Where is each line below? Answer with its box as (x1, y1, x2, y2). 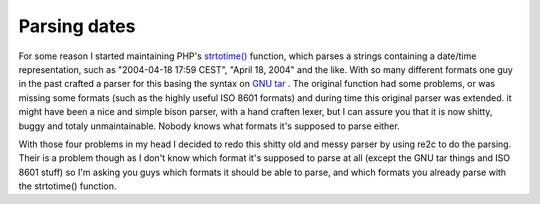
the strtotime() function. (18, 180, 117, 192)
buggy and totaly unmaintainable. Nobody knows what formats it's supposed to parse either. (18, 120, 400, 132)
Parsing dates (18, 15, 136, 37)
